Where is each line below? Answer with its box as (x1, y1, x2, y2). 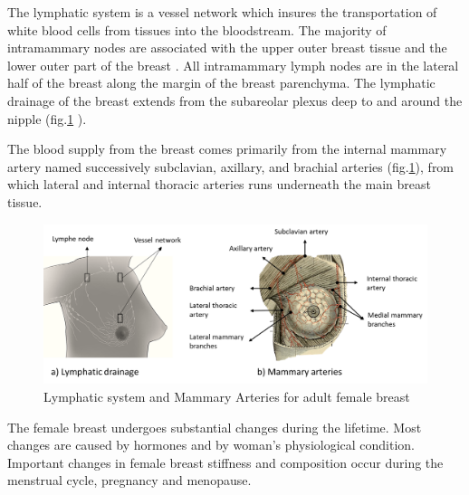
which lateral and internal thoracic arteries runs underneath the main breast (7, 175, 432, 194)
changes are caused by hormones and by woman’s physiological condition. (7, 435, 416, 454)
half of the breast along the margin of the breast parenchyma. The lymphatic (7, 73, 435, 92)
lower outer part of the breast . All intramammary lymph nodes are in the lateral (7, 55, 459, 74)
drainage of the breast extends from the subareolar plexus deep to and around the (7, 90, 463, 109)
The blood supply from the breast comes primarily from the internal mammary (7, 139, 447, 158)
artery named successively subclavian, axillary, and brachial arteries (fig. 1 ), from (7, 157, 455, 176)
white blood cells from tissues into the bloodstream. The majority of (7, 20, 387, 39)
